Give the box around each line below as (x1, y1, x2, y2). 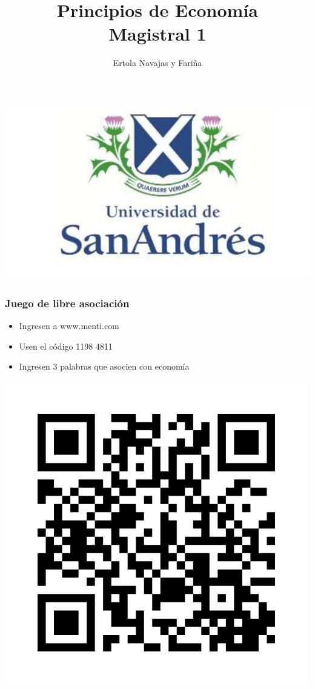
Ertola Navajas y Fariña (113, 56, 202, 69)
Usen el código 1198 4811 (19, 339, 113, 352)
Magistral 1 (108, 21, 207, 46)
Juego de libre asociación (5, 295, 130, 310)
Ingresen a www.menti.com (19, 319, 119, 332)
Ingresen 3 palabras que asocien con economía (19, 360, 190, 373)
